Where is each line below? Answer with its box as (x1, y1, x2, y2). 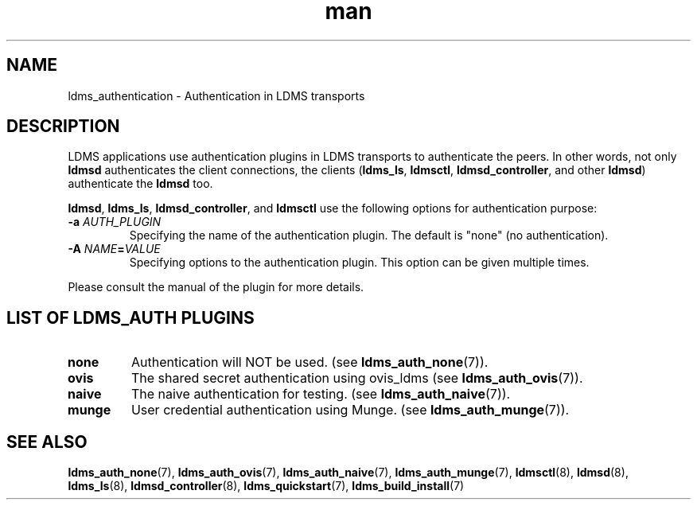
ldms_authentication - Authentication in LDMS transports (68, 88, 365, 103)
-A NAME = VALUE (68, 242, 161, 256)
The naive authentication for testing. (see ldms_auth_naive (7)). (130, 386, 511, 403)
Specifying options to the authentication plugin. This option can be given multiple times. (129, 255, 590, 270)
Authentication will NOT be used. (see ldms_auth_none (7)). (130, 354, 489, 371)
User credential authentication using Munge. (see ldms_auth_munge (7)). (130, 402, 570, 418)
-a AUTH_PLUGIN (68, 215, 162, 229)
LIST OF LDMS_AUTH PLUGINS (6, 307, 255, 328)
